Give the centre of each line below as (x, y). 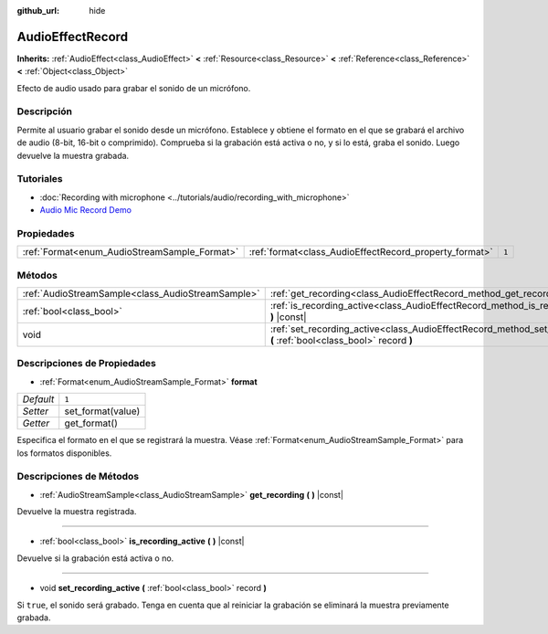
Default (38, 399)
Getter (36, 423)
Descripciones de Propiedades (87, 364)
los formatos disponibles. (64, 453)
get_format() (91, 423)
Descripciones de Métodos (78, 477)
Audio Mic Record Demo (86, 210)
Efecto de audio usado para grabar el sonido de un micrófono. (134, 88)
